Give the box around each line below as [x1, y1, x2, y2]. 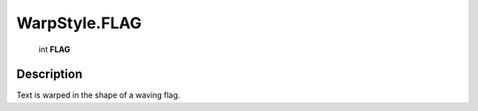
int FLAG [38, 44, 71, 55]
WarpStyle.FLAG [16, 13, 142, 33]
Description [16, 67, 83, 82]
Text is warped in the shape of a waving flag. [16, 90, 181, 100]
